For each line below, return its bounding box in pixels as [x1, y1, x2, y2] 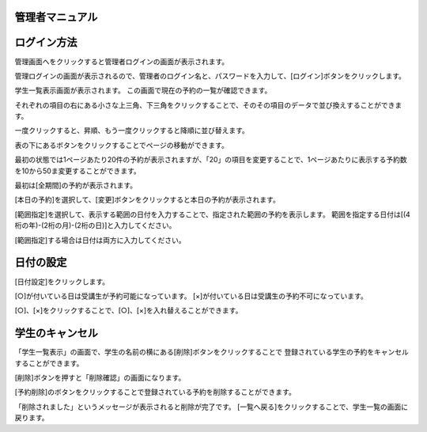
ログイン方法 [14, 36, 77, 49]
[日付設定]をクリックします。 [14, 277, 110, 286]
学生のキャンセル [14, 327, 98, 340]
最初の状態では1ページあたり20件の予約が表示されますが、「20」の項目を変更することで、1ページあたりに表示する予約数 [14, 155, 407, 165]
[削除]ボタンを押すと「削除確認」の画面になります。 [14, 373, 186, 382]
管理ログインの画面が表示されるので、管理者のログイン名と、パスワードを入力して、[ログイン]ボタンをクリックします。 [14, 71, 406, 81]
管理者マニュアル [14, 10, 98, 24]
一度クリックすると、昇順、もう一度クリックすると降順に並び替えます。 [14, 126, 249, 135]
